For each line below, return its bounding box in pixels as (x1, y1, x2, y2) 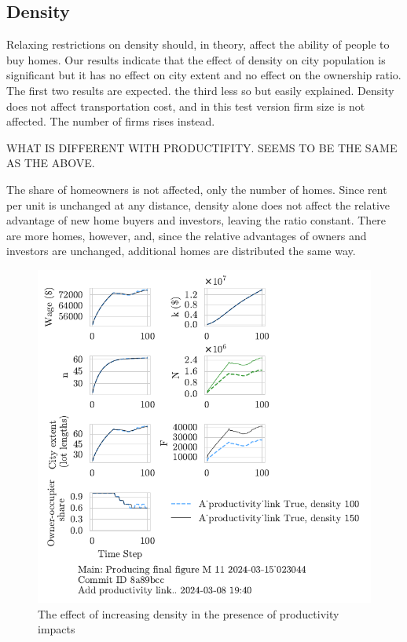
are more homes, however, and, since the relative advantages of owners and (6, 227, 367, 243)
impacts (38, 621, 75, 637)
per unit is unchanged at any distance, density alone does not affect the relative (6, 196, 390, 213)
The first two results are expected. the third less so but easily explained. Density (6, 82, 394, 98)
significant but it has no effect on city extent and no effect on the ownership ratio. (6, 67, 401, 83)
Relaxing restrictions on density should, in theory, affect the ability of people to (6, 36, 390, 53)
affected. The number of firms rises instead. (6, 113, 215, 129)
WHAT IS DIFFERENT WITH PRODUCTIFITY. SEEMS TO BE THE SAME (6, 139, 398, 155)
